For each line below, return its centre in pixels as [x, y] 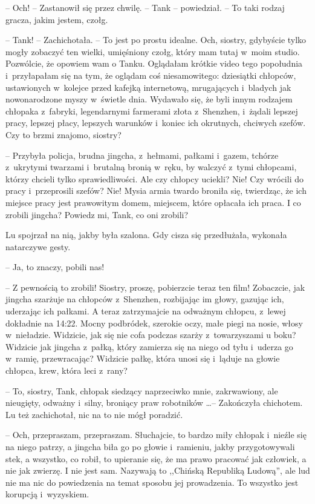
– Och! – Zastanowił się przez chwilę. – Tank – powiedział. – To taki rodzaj [145, 7]
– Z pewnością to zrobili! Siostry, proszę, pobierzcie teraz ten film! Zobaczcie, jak [155, 287]
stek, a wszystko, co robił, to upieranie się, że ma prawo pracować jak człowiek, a [156, 458]
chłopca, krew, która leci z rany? [67, 370]
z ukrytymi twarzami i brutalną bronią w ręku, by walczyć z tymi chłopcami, [151, 167]
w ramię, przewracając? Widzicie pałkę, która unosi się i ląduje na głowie [143, 358]
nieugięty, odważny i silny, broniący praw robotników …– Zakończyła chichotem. [154, 403]
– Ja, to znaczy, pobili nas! [55, 267]
